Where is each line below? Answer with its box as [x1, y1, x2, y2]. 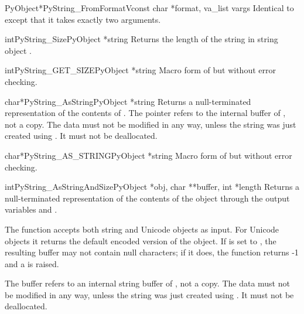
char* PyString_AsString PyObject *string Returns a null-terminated [5, 95, 251, 107]
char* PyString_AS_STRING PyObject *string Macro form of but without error [5, 149, 292, 161]
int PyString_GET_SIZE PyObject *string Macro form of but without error [5, 64, 276, 76]
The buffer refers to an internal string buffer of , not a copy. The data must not [5, 277, 290, 289]
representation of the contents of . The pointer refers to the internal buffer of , [5, 107, 286, 119]
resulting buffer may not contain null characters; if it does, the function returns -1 [5, 246, 299, 258]
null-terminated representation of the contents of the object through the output [5, 192, 290, 204]
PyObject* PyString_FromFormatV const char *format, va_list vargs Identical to [5, 2, 294, 13]
